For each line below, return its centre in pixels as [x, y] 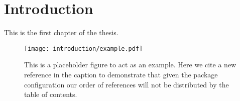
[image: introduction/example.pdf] [84, 48]
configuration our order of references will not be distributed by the [127, 84]
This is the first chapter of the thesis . [61, 32]
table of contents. [51, 94]
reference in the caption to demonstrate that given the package [121, 74]
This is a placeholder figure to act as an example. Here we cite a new [130, 65]
